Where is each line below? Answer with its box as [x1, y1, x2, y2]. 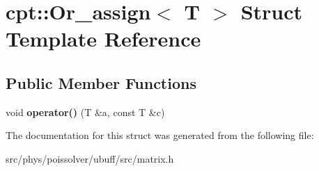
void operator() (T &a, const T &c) [6, 104, 165, 119]
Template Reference [6, 24, 201, 53]
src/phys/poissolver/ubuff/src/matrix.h [6, 151, 174, 165]
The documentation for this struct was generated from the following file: [6, 128, 314, 142]
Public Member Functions [6, 72, 196, 93]
